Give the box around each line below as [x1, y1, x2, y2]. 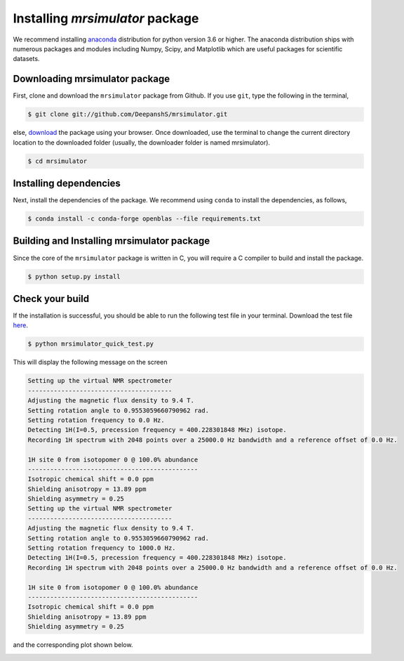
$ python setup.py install [27, 273, 121, 280]
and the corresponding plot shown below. [13, 641, 133, 649]
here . [13, 321, 28, 329]
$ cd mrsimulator [27, 157, 88, 165]
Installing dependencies [13, 177, 121, 189]
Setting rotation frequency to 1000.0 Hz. [27, 544, 176, 552]
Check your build [13, 292, 90, 305]
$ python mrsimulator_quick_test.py [27, 340, 154, 348]
